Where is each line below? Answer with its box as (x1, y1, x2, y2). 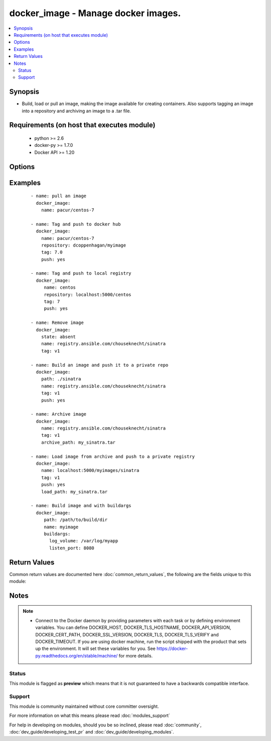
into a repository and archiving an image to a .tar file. (22, 108, 131, 114)
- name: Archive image (31, 411, 87, 417)
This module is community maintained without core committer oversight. (9, 703, 159, 709)
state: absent (41, 334, 76, 340)
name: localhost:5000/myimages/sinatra (41, 468, 140, 473)
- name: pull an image (31, 193, 87, 199)
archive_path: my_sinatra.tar (41, 439, 115, 445)
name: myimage (44, 524, 79, 530)
